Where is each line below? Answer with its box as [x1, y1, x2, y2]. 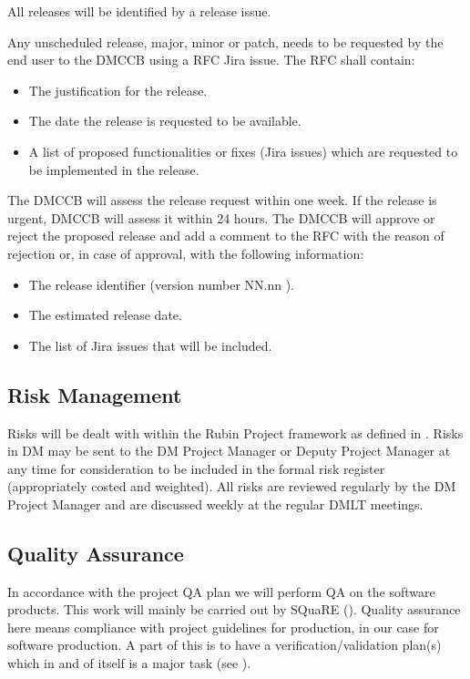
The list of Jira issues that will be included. [28, 335, 272, 355]
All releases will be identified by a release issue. [7, 2, 271, 20]
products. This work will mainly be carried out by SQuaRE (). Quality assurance [7, 600, 461, 619]
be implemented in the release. [28, 159, 199, 179]
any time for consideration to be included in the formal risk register [7, 458, 385, 478]
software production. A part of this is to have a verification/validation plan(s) [7, 635, 442, 654]
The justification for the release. [28, 80, 208, 99]
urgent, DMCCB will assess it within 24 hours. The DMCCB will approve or [7, 208, 435, 227]
